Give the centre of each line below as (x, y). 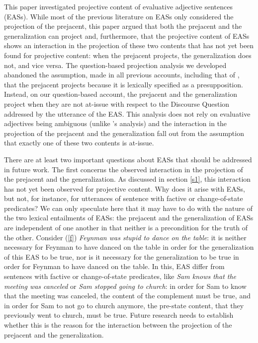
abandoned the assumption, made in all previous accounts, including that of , (122, 75)
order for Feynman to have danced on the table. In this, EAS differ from (114, 266)
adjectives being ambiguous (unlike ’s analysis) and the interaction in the (116, 123)
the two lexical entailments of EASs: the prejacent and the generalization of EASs (129, 218)
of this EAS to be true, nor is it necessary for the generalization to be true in (122, 256)
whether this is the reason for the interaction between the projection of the (118, 325)
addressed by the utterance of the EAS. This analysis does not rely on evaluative (127, 113)
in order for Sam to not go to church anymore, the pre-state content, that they (124, 305)
